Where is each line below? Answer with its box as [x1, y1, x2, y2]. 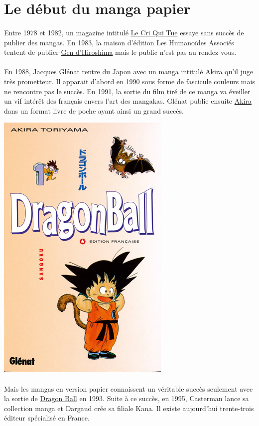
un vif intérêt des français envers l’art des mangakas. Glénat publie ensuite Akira [4, 96, 252, 106]
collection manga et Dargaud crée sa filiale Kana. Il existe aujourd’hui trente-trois [4, 403, 254, 413]
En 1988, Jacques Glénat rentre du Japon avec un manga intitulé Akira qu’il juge [4, 66, 253, 77]
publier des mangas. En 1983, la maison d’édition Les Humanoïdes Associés [4, 37, 234, 47]
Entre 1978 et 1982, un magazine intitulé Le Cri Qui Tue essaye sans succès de [4, 27, 244, 37]
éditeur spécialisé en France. [4, 413, 90, 423]
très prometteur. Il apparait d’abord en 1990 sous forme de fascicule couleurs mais [4, 76, 255, 86]
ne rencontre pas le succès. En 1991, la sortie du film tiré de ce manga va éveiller [4, 86, 251, 96]
